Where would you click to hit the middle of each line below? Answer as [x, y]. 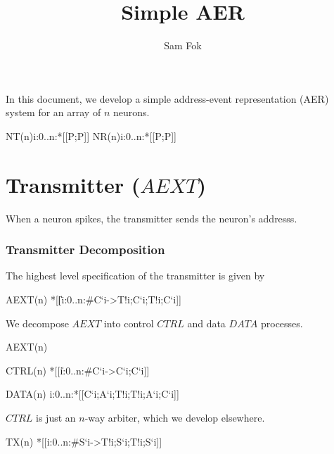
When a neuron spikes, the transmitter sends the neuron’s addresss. [152, 218]
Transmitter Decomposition [85, 250]
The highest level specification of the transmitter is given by [135, 276]
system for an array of [53, 112]
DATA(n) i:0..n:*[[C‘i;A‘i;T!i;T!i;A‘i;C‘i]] [92, 394]
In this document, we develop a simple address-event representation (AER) [167, 98]
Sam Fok [183, 45]
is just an [56, 417]
